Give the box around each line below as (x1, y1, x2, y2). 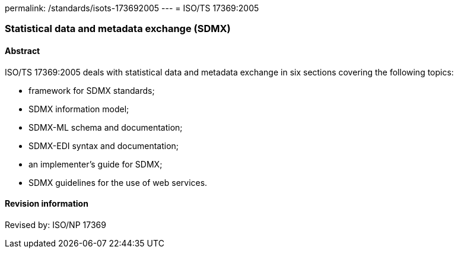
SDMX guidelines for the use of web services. (28, 177, 208, 188)
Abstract (5, 45, 40, 56)
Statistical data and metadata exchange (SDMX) (5, 23, 231, 35)
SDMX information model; (28, 103, 129, 114)
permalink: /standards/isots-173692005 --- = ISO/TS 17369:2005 (5, 3, 259, 13)
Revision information (5, 198, 88, 209)
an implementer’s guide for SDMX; (28, 159, 163, 169)
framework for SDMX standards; (28, 85, 155, 96)
